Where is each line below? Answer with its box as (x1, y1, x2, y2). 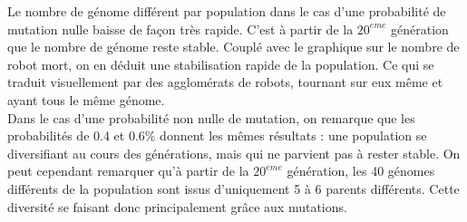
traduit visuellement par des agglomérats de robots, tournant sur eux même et (7, 72, 443, 92)
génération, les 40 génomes (287, 161, 435, 180)
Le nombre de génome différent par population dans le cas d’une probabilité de (7, 2, 446, 20)
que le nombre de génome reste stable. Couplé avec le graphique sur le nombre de (7, 37, 460, 56)
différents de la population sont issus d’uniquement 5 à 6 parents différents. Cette (7, 179, 460, 198)
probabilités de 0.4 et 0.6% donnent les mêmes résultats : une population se (7, 126, 427, 145)
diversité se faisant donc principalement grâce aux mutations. (7, 197, 347, 216)
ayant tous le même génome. (7, 90, 165, 109)
